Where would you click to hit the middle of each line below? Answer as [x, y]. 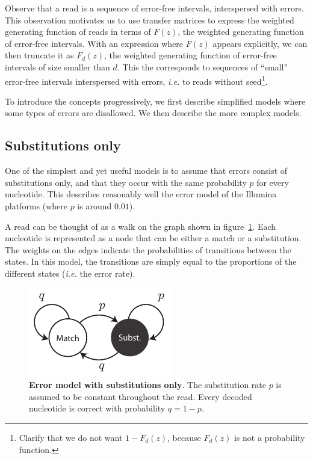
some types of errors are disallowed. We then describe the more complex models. [153, 113]
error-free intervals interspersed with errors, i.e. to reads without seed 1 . [136, 80]
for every [273, 182]
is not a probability [269, 437]
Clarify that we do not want [71, 437]
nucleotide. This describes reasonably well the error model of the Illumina [141, 194]
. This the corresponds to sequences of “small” [203, 66]
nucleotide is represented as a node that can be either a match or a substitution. [153, 238]
